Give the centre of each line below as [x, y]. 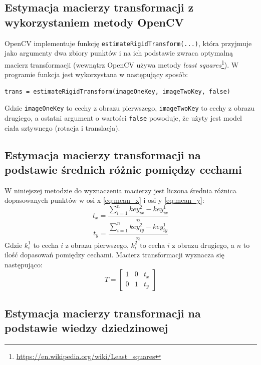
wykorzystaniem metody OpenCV [94, 22]
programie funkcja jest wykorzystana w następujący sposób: [96, 74]
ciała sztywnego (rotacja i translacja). [62, 127]
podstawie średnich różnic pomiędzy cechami [123, 169]
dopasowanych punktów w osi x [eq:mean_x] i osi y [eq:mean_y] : [104, 200]
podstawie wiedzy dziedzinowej [86, 328]
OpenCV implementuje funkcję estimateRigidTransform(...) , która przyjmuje [128, 43]
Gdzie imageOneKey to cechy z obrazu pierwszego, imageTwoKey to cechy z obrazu [130, 108]
